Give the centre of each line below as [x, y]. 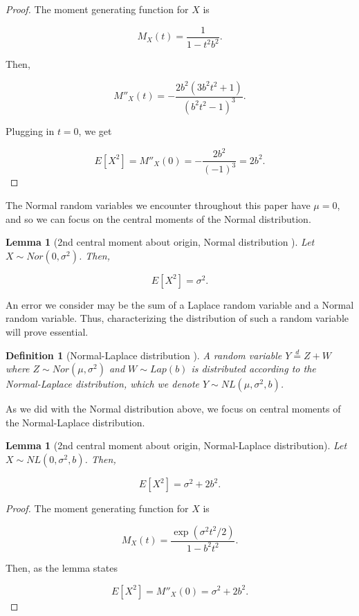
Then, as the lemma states [62, 567]
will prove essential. [47, 332]
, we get [95, 130]
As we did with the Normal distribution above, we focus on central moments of [173, 409]
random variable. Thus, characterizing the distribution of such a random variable [177, 318]
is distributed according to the [254, 369]
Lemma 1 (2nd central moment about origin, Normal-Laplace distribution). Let [176, 445]
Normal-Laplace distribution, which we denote [103, 384]
